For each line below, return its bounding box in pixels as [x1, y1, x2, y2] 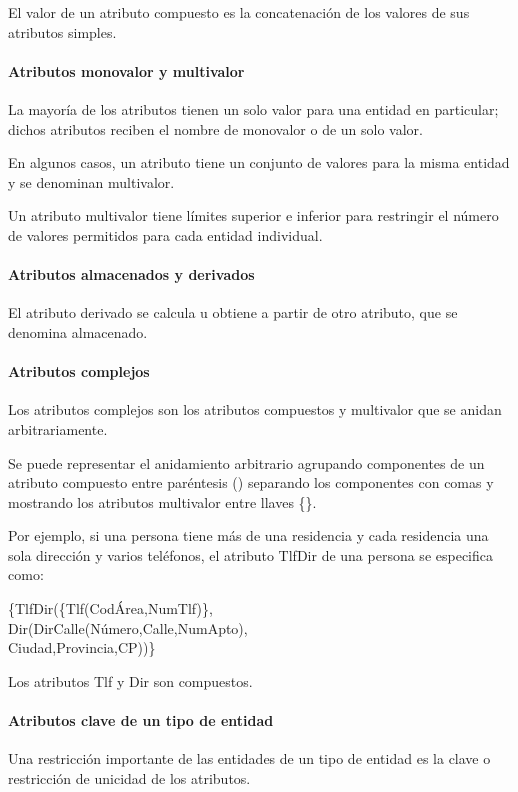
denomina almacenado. [8, 321, 148, 342]
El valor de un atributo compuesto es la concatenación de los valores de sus [8, 2, 470, 22]
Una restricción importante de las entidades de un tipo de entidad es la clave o [8, 748, 491, 769]
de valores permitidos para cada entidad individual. [8, 224, 323, 245]
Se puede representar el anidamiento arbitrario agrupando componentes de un [8, 452, 485, 473]
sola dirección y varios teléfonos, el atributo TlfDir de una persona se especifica [8, 544, 493, 565]
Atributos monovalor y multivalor [8, 60, 245, 81]
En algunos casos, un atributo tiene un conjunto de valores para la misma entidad [8, 152, 510, 173]
